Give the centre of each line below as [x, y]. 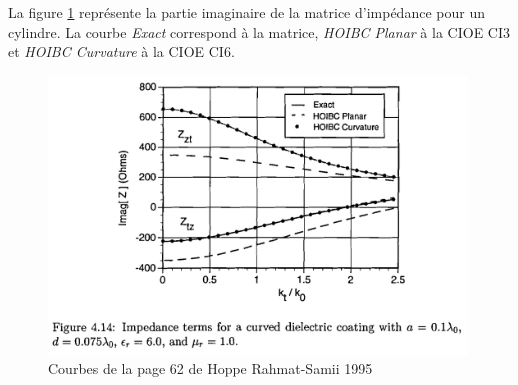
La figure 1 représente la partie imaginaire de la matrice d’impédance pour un [246, 12]
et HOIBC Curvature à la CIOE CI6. [121, 51]
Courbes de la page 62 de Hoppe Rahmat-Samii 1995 [210, 368]
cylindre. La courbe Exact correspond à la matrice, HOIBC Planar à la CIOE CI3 [259, 31]
